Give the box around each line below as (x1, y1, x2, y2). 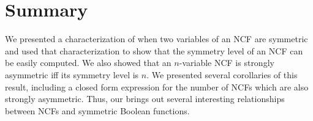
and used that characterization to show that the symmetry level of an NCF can (5, 44, 303, 57)
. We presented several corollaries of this (146, 68, 298, 81)
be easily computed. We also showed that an (5, 56, 172, 69)
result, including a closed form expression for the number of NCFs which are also (5, 80, 309, 93)
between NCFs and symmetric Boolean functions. (5, 104, 190, 117)
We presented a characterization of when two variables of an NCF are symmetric (5, 32, 308, 45)
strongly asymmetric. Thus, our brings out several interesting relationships (5, 92, 285, 105)
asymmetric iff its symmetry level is (5, 68, 139, 81)
